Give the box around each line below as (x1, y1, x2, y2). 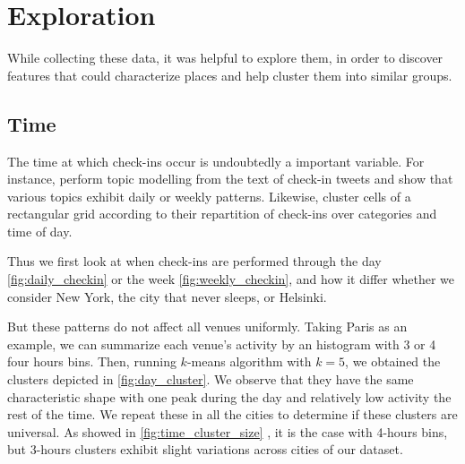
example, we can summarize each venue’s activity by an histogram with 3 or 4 (7, 334, 436, 353)
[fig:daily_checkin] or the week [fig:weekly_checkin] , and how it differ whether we (7, 270, 455, 288)
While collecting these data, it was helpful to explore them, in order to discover (7, 48, 443, 67)
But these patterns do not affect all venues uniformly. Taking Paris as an (7, 317, 408, 336)
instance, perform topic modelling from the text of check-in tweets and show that (7, 169, 453, 188)
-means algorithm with (186, 352, 312, 371)
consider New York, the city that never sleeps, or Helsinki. (7, 287, 327, 305)
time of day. (7, 221, 73, 240)
